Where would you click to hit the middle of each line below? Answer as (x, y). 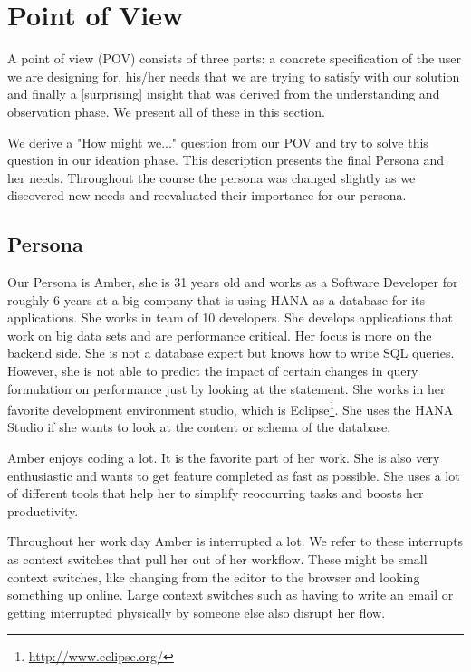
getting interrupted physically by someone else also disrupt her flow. (197, 612)
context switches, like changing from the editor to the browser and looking (214, 576)
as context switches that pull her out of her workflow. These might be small (217, 559)
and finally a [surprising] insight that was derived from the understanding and (224, 94)
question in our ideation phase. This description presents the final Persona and (226, 160)
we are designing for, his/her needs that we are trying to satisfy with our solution (234, 76)
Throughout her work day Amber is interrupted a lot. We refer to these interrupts (235, 541)
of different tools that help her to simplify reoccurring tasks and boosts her (216, 493)
